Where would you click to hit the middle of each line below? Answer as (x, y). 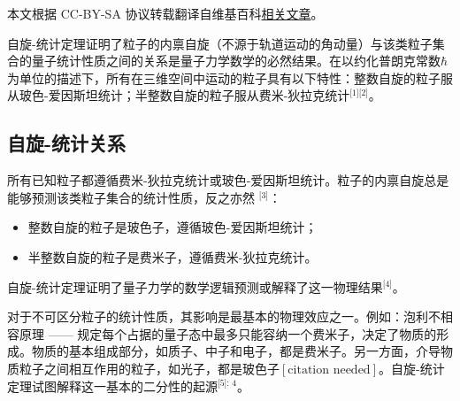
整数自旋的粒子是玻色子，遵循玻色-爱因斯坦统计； (172, 227)
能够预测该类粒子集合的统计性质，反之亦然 (131, 197)
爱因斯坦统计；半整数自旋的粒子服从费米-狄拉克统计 (199, 95)
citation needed (329, 370)
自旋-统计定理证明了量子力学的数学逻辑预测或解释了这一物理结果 (195, 286)
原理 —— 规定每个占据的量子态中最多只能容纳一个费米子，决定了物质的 (228, 333)
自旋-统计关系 (67, 143)
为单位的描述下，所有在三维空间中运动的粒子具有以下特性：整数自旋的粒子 (224, 77)
